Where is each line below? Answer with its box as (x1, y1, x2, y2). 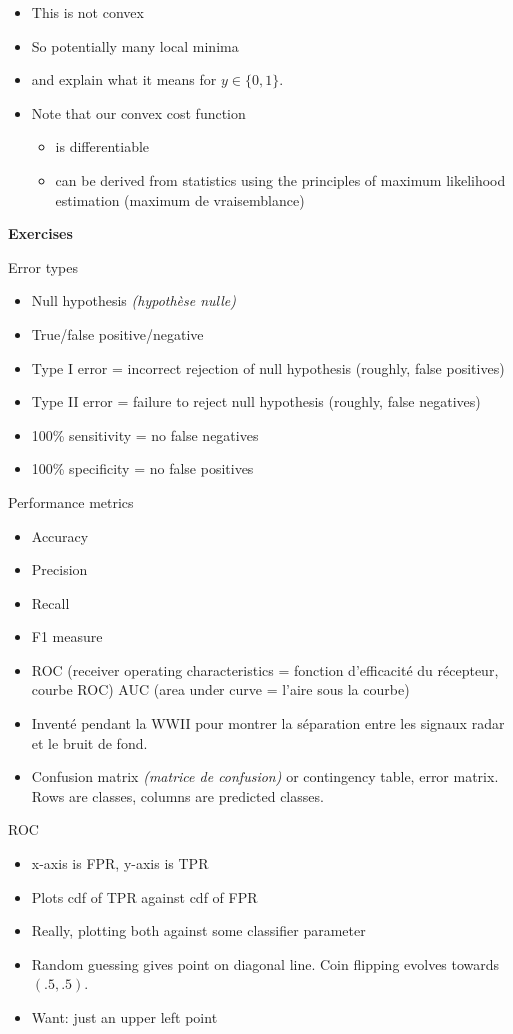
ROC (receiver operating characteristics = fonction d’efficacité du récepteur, (31, 659, 499, 680)
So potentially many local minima (31, 35, 239, 56)
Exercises (8, 223, 73, 244)
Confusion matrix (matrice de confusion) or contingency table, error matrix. (31, 766, 499, 787)
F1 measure (31, 626, 103, 647)
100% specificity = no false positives (31, 458, 254, 479)
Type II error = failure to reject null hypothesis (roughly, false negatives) (31, 391, 481, 412)
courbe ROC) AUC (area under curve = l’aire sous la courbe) (31, 679, 410, 700)
